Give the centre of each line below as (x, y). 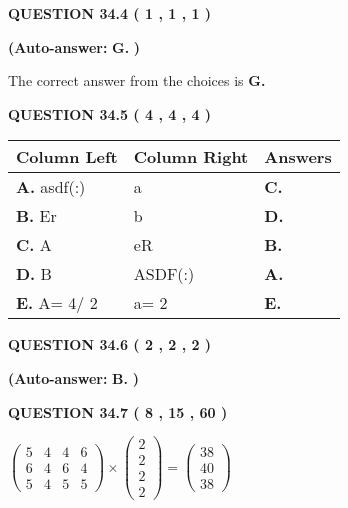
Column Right (191, 157)
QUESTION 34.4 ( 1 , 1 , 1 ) (110, 13)
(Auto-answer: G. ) (74, 46)
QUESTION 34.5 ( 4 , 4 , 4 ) (110, 113)
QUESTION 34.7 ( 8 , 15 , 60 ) (118, 411)
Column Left (67, 157)
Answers (298, 157)
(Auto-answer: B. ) (73, 377)
